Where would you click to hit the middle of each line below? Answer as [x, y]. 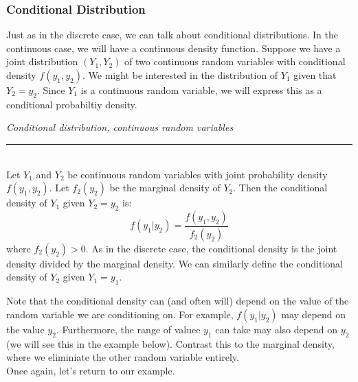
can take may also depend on [277, 329]
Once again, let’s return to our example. [91, 370]
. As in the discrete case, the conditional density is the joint [211, 248]
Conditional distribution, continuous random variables [120, 127]
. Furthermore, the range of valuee [128, 329]
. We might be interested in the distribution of [180, 75]
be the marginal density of [165, 188]
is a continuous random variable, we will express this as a [201, 90]
